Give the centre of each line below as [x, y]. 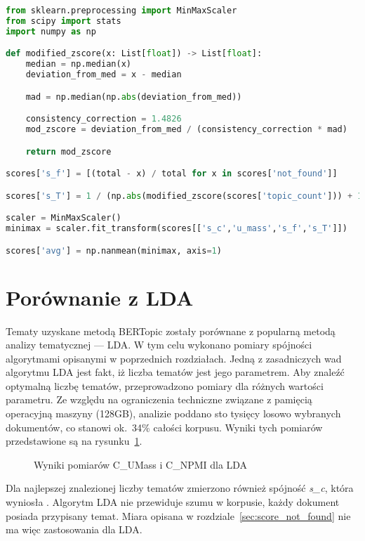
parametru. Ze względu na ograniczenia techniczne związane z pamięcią [159, 399]
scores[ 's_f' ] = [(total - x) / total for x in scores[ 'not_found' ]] [172, 174]
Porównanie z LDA [100, 297]
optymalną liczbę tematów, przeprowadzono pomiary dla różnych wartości [165, 385]
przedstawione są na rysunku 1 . [74, 441]
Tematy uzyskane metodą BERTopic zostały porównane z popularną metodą [171, 331]
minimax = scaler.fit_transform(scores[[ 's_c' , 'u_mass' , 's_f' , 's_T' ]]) [177, 228]
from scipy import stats [64, 21]
